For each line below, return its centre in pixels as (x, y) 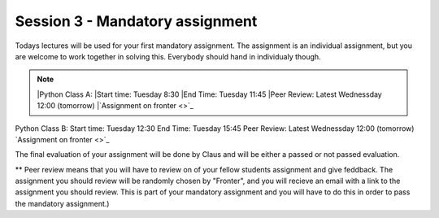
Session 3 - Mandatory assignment (136, 21)
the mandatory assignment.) (62, 203)
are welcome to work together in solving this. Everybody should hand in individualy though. (168, 56)
